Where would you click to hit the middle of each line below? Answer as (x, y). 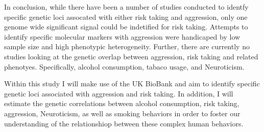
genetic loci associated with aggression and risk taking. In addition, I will (119, 93)
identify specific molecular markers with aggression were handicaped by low (122, 36)
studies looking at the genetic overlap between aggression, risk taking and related (131, 56)
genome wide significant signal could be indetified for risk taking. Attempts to (126, 27)
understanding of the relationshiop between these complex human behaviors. (124, 123)
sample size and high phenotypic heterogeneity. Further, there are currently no (127, 46)
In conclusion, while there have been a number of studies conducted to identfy (126, 7)
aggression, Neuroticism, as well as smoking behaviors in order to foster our (122, 113)
